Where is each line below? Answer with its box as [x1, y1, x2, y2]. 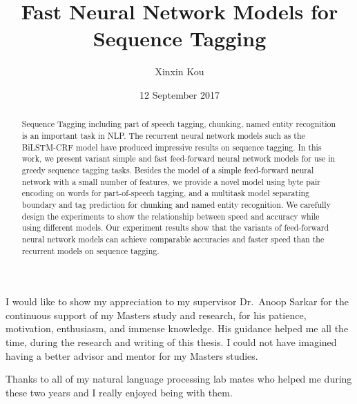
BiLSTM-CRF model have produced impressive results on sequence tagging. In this [21, 141, 322, 153]
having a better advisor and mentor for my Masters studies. [6, 348, 258, 363]
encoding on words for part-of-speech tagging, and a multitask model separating [21, 187, 310, 199]
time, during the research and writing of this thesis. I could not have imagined [6, 334, 337, 349]
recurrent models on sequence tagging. [21, 244, 160, 256]
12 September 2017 [139, 87, 220, 102]
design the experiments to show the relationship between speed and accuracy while [21, 210, 320, 222]
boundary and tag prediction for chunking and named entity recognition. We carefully [21, 198, 331, 210]
